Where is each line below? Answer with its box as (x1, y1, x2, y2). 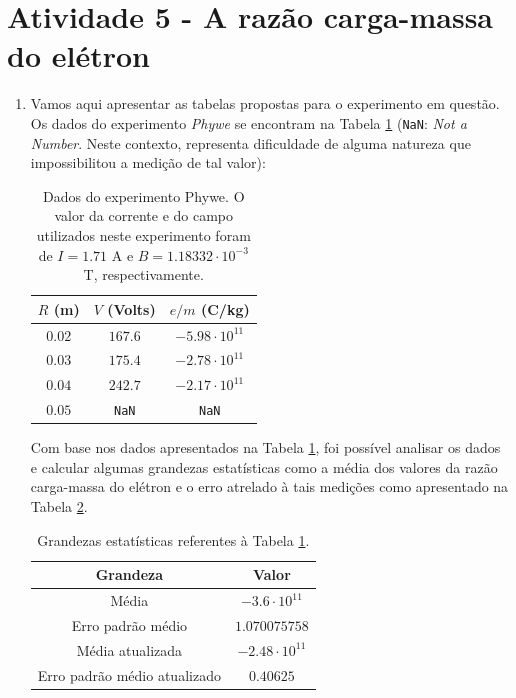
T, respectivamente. (83, 264, 204, 285)
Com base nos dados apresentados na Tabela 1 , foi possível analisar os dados (30, 437, 501, 458)
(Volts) (107, 298, 156, 319)
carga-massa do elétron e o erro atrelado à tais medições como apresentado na (30, 476, 509, 497)
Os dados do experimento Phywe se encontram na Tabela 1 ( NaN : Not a (30, 112, 467, 133)
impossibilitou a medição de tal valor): (30, 152, 266, 173)
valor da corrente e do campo (54, 205, 234, 226)
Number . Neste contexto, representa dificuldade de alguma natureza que (30, 132, 471, 153)
